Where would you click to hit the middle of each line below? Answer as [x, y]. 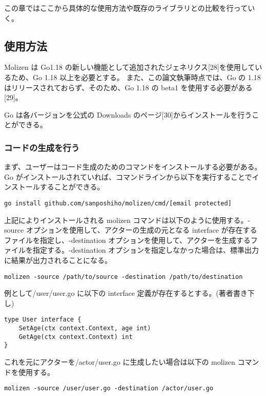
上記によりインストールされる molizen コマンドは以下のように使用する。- [127, 220]
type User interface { [43, 320]
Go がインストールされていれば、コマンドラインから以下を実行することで [128, 176]
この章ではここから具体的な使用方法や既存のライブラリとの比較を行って [126, 8]
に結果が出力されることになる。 [58, 260]
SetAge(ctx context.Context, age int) [85, 328]
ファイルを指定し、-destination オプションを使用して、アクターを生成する [127, 240]
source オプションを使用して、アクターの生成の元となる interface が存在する [131, 230]
